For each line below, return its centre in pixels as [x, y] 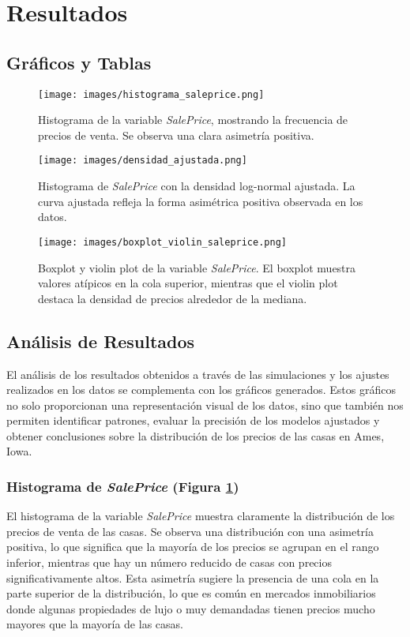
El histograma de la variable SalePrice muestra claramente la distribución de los [201, 516]
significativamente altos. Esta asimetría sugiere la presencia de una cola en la [193, 577]
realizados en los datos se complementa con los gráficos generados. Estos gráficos [201, 390]
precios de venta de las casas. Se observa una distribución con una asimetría [190, 531]
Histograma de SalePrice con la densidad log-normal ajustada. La [197, 186]
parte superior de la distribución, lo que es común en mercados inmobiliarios [191, 593]
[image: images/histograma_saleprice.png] [151, 94]
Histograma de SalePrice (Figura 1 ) [123, 486]
